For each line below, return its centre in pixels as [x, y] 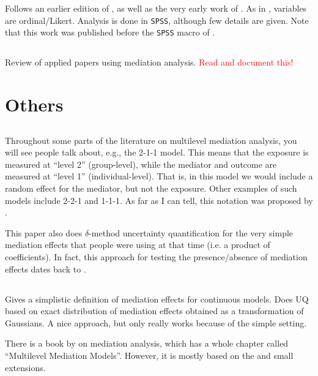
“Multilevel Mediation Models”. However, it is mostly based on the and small [149, 355]
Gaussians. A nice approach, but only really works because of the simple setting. [156, 322]
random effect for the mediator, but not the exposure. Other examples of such [151, 188]
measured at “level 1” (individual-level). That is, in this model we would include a [159, 176]
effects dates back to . [46, 269]
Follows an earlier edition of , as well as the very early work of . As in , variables [156, 8]
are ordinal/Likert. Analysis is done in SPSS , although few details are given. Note [157, 20]
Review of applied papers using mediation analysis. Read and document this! [149, 62]
